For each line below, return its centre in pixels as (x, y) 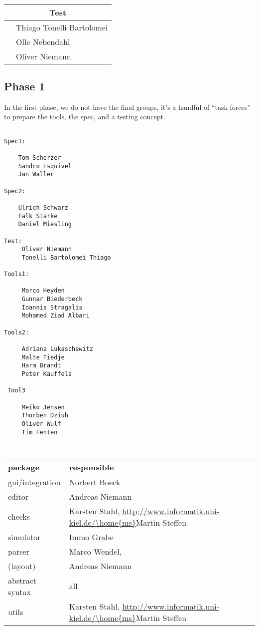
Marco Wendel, (95, 551)
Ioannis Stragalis (52, 307)
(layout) (22, 566)
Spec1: (15, 141)
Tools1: (17, 274)
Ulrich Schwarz (43, 207)
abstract (22, 580)
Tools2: (17, 332)
